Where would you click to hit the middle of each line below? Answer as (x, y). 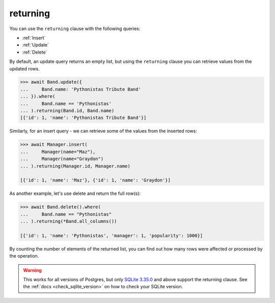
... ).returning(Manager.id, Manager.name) (75, 166)
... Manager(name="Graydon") (62, 159)
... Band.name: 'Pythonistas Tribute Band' (80, 89)
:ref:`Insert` (34, 38)
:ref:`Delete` (35, 52)
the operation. (24, 256)
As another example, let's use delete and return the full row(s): (75, 193)
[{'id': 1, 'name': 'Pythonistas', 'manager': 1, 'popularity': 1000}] (112, 235)
